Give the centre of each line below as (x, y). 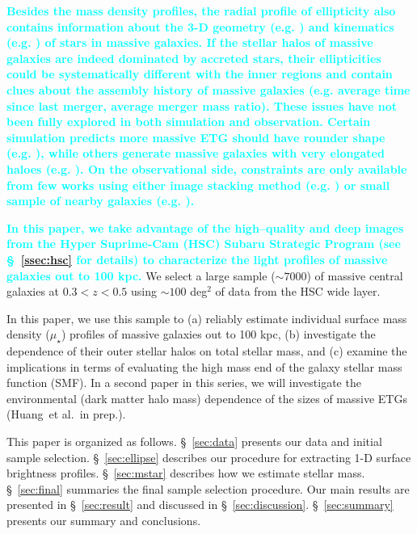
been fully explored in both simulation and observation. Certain (189, 122)
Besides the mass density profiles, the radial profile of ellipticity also (201, 11)
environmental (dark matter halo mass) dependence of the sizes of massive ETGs (207, 398)
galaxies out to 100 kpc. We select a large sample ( (141, 275)
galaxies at (33, 291)
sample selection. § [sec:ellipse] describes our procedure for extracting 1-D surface (209, 457)
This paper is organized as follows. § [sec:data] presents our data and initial (194, 441)
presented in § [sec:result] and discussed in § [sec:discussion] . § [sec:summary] (200, 505)
